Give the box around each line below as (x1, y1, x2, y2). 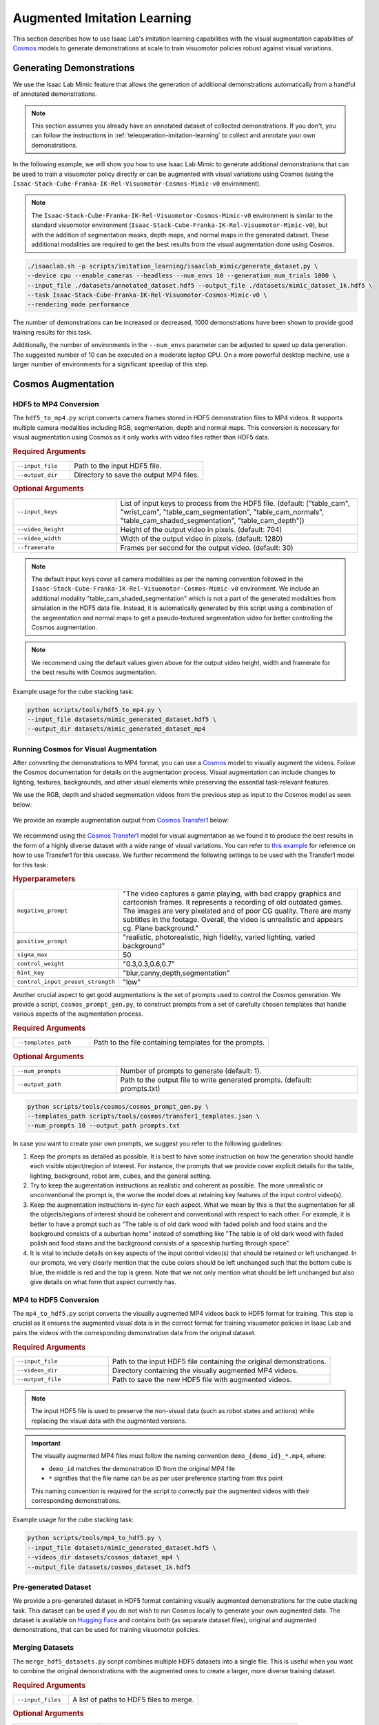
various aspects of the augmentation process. (12, 1009, 144, 1018)
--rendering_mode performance (27, 301, 130, 308)
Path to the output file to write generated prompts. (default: (120, 1075, 312, 1085)
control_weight (17, 960, 65, 967)
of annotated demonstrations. (12, 90, 97, 98)
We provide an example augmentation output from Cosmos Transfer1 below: (12, 816, 229, 825)
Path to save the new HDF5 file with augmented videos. (112, 1374, 292, 1384)
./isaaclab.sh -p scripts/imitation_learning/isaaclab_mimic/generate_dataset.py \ (27, 262, 318, 270)
